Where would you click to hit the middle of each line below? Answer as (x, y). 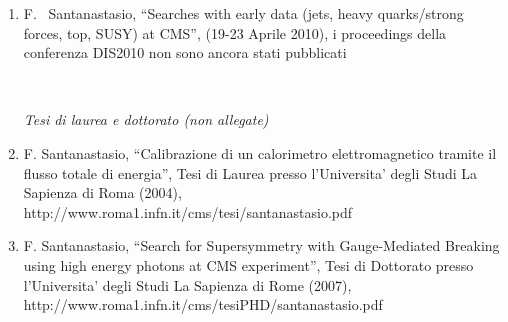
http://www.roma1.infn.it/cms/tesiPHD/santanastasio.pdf (203, 304)
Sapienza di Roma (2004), (102, 192)
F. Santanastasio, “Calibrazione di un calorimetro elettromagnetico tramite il (260, 152)
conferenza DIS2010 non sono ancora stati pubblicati (185, 52)
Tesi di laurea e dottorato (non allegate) (146, 119)
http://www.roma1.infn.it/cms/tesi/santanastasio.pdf (188, 211)
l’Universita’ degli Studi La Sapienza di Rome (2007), (187, 284)
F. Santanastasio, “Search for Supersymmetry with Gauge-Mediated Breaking (261, 245)
